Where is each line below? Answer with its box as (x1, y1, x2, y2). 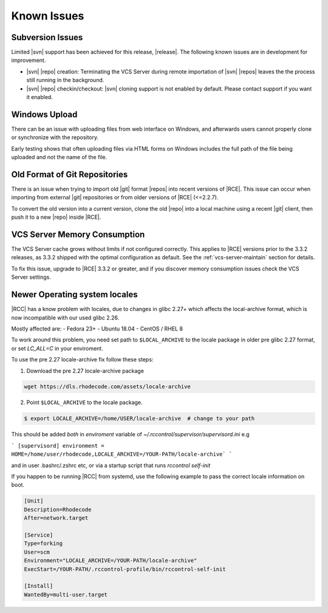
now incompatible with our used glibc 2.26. (11, 313, 120, 321)
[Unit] (24, 498, 44, 504)
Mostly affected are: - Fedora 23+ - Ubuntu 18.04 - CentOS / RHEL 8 (11, 325, 183, 332)
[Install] (24, 583, 53, 589)
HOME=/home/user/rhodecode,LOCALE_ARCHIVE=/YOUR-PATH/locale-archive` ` (11, 451, 233, 458)
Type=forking (24, 540, 63, 547)
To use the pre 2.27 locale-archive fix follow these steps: (11, 356, 154, 363)
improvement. (11, 57, 46, 64)
